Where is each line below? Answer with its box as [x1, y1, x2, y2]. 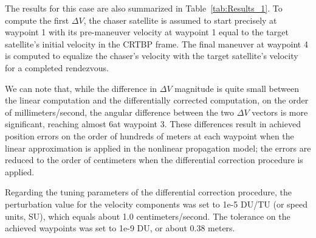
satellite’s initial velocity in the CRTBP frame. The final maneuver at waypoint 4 [5, 37, 308, 50]
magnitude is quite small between [174, 82, 299, 94]
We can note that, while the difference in [5, 82, 157, 94]
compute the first [5, 13, 69, 26]
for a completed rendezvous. [5, 61, 109, 74]
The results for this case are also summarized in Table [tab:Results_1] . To [5, 2, 283, 14]
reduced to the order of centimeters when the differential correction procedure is [5, 153, 303, 166]
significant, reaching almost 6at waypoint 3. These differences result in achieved [5, 117, 301, 130]
